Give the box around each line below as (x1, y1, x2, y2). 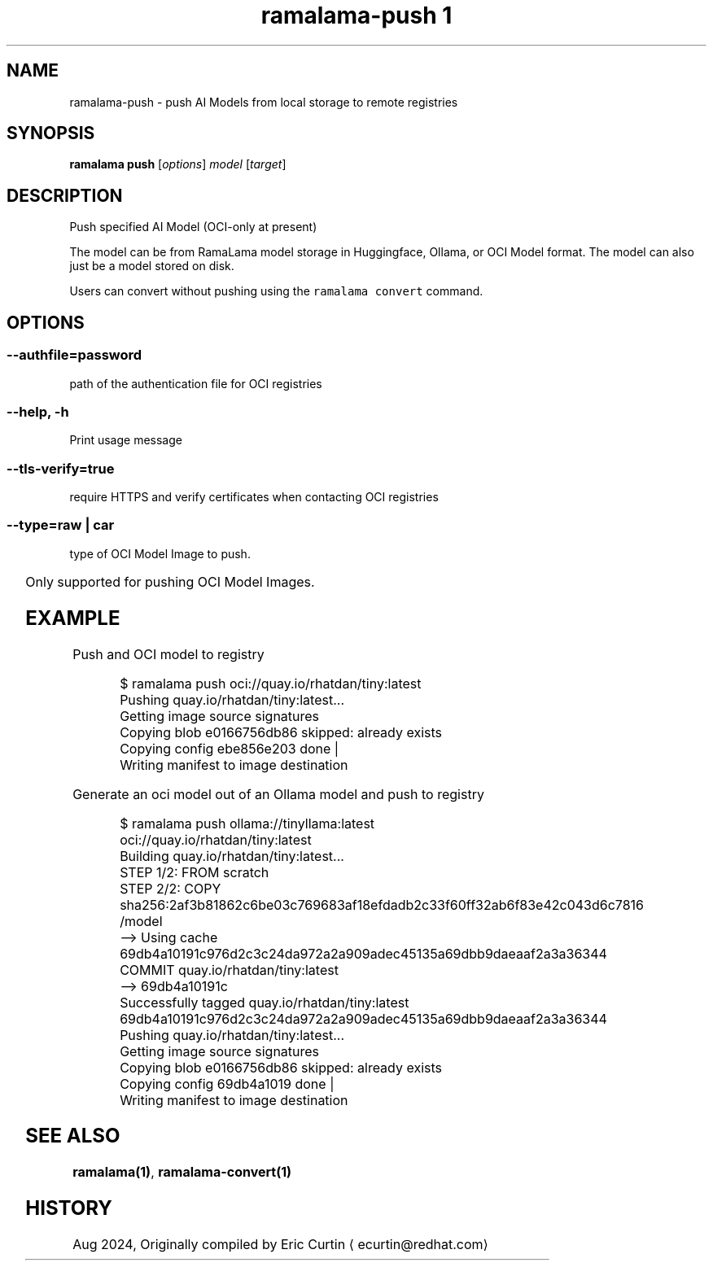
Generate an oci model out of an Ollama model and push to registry (72, 785, 484, 802)
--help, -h (7, 403, 69, 420)
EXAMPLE (25, 605, 120, 630)
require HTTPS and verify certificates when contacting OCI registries (69, 490, 439, 504)
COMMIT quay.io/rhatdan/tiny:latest (120, 961, 339, 978)
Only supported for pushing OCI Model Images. (25, 573, 315, 590)
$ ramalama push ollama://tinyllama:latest (120, 815, 375, 832)
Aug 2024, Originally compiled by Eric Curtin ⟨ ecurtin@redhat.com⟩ (72, 1236, 488, 1253)
